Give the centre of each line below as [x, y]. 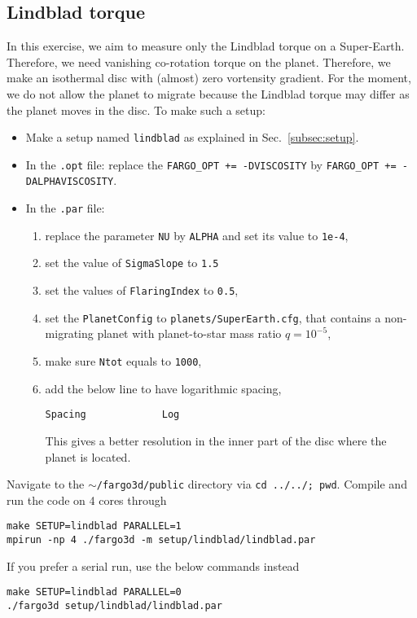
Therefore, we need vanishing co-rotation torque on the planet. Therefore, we [199, 61]
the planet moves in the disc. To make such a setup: [136, 110]
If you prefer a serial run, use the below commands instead [153, 565]
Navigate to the [46, 484]
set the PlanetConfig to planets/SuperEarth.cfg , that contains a [213, 317]
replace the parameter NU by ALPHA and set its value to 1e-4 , [197, 235]
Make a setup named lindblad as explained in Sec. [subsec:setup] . [192, 137]
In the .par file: [65, 208]
